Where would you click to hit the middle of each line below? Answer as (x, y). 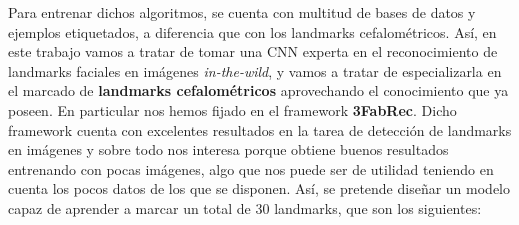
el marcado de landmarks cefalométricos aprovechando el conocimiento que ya (258, 90)
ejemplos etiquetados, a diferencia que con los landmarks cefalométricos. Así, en (252, 31)
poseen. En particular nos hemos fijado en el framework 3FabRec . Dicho (232, 109)
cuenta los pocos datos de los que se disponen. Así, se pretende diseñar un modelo (259, 188)
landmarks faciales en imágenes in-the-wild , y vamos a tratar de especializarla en (255, 70)
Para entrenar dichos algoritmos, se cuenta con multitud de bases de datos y (242, 12)
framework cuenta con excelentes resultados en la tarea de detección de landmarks (260, 129)
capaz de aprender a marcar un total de (129, 207)
